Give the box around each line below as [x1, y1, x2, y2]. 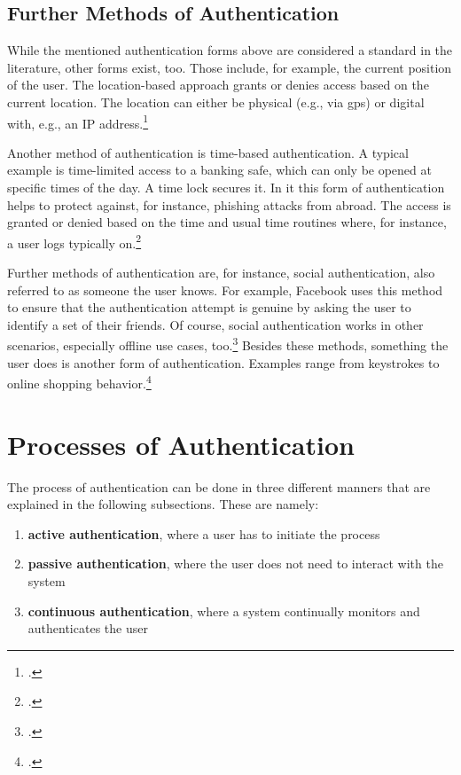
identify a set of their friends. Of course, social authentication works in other [7, 315, 424, 333]
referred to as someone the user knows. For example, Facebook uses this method [7, 280, 443, 299]
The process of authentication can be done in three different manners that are [7, 477, 431, 496]
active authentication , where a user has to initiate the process [27, 524, 380, 543]
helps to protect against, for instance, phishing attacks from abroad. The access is [7, 195, 451, 214]
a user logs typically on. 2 [7, 231, 142, 252]
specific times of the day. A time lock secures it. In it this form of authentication [7, 178, 445, 197]
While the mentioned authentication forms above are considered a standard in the [7, 41, 453, 59]
